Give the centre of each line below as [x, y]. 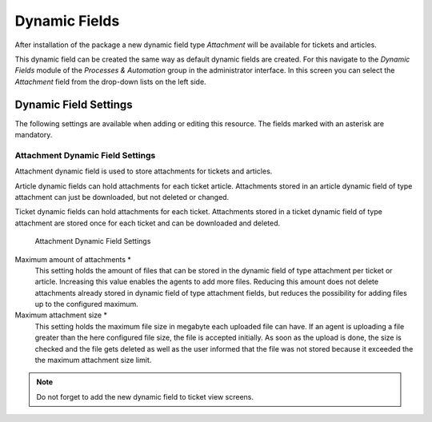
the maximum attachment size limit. [93, 360]
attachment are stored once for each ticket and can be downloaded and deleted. [148, 223]
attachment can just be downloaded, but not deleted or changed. [122, 197]
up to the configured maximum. [87, 305]
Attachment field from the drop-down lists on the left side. [111, 82]
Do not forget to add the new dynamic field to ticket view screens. [145, 396]
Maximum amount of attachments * [73, 259]
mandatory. [34, 135]
